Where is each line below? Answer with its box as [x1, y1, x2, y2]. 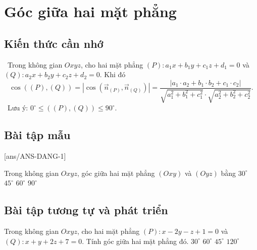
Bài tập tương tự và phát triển [4, 202, 168, 218]
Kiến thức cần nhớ [4, 35, 104, 51]
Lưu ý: [7, 102, 28, 113]
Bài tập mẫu [4, 127, 71, 143]
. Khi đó [99, 69, 126, 80]
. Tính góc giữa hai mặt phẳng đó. [82, 235, 189, 246]
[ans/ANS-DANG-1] [4, 151, 66, 161]
